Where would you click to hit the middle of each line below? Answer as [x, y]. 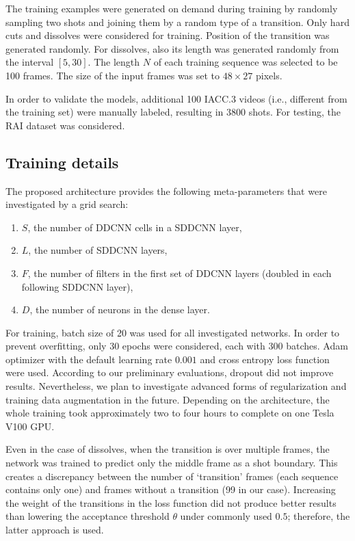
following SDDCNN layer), [77, 286]
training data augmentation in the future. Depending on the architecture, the [168, 399]
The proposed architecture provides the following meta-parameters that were [166, 190]
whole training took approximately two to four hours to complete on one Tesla [170, 413]
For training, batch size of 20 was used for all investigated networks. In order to [173, 332]
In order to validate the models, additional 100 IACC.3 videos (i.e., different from [176, 98]
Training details [62, 162]
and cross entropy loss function [265, 359]
